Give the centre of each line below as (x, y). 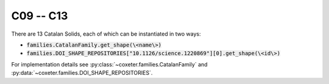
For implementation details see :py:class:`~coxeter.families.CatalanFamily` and (109, 64)
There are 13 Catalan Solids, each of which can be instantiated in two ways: (106, 34)
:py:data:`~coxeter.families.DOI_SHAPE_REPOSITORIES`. (82, 73)
